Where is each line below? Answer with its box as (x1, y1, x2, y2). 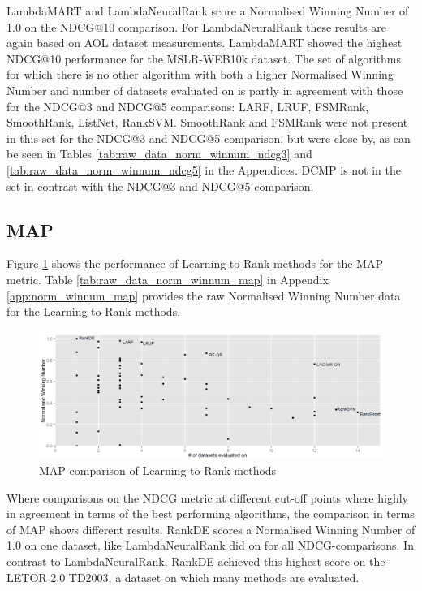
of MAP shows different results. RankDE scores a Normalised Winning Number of (6, 520, 416, 537)
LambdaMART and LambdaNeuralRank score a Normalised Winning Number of (6, 2, 409, 19)
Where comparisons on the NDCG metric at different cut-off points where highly (6, 489, 408, 506)
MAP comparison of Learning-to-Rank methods (39, 462, 277, 479)
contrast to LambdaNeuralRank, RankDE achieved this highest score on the (6, 553, 385, 570)
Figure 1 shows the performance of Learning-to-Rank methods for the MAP (6, 255, 383, 272)
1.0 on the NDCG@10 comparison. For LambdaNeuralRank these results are (6, 18, 387, 35)
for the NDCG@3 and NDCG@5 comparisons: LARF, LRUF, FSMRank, (6, 97, 369, 114)
